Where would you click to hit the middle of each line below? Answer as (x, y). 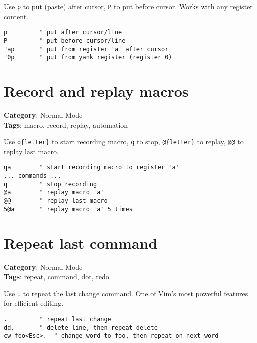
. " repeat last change (58, 319)
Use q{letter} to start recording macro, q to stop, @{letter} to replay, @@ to (124, 142)
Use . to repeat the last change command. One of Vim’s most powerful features (126, 293)
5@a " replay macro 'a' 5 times (68, 209)
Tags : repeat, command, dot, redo (57, 276)
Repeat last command (81, 242)
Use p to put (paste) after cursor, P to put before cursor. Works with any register (128, 6)
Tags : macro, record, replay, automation (66, 125)
